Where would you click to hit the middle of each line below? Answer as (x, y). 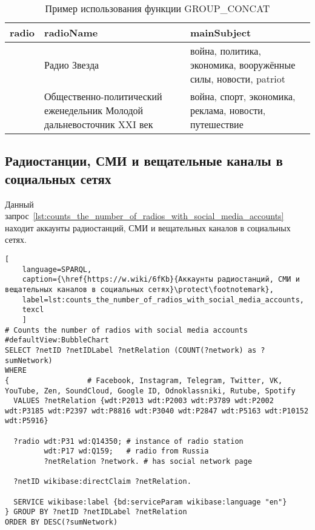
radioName (71, 32)
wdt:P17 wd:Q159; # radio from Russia (126, 451)
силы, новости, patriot (238, 79)
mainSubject (220, 32)
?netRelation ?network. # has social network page (148, 462)
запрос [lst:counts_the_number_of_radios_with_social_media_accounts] (144, 216)
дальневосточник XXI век (99, 124)
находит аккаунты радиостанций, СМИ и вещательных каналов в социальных (148, 227)
